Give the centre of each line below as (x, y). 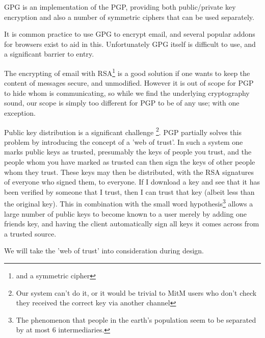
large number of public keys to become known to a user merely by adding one (125, 213)
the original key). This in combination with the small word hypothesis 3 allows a (129, 203)
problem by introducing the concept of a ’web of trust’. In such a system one (124, 141)
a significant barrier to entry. (49, 54)
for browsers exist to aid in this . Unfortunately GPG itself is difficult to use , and (130, 44)
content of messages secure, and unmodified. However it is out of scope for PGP (129, 83)
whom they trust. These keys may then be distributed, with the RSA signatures (129, 172)
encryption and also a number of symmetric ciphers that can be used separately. (129, 17)
